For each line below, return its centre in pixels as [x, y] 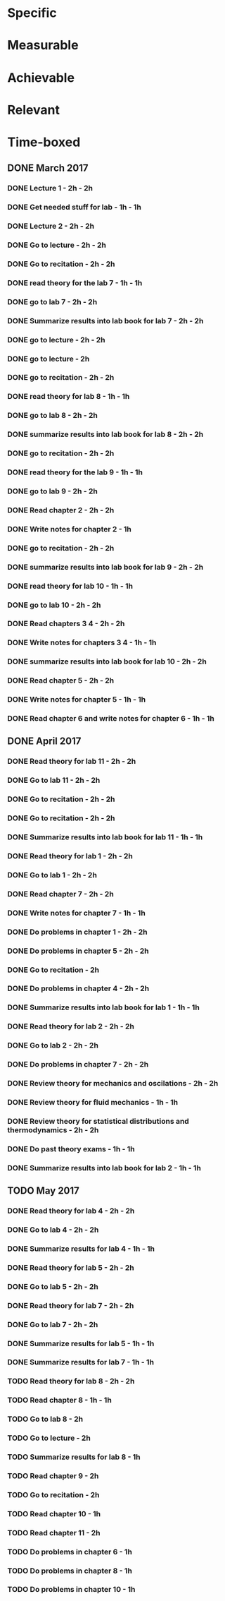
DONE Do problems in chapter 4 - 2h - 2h [78, 988]
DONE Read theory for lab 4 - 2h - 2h [71, 1211]
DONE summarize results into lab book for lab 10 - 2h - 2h [107, 661]
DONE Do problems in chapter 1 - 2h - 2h [77, 932]
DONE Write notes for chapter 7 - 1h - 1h [76, 913]
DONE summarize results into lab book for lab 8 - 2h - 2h [105, 434]
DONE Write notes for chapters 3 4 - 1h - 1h [82, 642]
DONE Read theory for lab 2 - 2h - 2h [71, 1026]
